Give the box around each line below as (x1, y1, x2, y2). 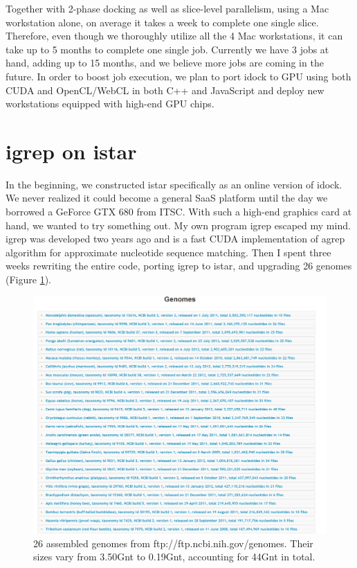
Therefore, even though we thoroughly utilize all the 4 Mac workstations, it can (6, 28, 343, 43)
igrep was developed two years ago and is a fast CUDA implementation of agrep (6, 231, 345, 246)
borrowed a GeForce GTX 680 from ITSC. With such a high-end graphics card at (6, 204, 352, 219)
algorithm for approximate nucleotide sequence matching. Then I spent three (6, 245, 331, 259)
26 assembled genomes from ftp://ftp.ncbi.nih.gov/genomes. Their (33, 535, 313, 550)
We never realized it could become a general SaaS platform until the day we (6, 190, 328, 205)
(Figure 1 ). (6, 272, 51, 287)
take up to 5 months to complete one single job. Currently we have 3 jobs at (6, 42, 329, 56)
